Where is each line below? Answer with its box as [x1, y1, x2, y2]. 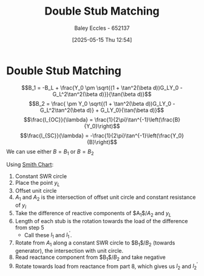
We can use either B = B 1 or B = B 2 [6, 148, 94, 156]
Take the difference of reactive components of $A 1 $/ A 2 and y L [15, 209, 172, 218]
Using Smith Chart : [6, 161, 53, 168]
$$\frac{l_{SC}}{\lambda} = [20, 132, 89, 139]
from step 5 [15, 224, 44, 231]
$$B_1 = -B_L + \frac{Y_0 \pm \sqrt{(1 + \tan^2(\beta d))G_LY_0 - [21, 84, 183, 91]
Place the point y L [15, 179, 60, 188]
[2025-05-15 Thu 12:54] [72, 36, 132, 43]
